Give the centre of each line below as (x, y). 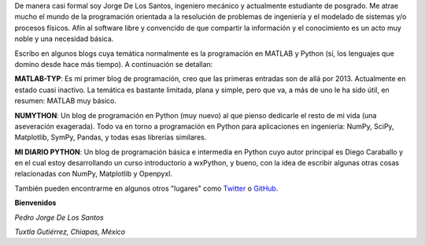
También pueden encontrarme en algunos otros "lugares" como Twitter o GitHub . (146, 188)
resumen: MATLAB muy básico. (66, 101)
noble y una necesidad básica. (64, 39)
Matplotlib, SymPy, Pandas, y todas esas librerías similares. (111, 137)
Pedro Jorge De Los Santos (59, 217)
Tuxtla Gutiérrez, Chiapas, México (70, 232)
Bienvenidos (35, 203)
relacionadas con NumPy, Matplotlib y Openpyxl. (94, 174)
